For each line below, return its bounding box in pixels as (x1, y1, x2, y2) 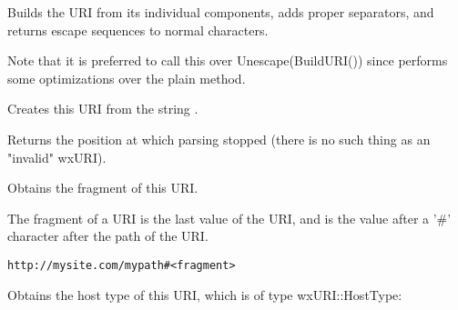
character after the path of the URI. (7, 226, 209, 245)
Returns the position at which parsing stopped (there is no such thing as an (7, 129, 431, 148)
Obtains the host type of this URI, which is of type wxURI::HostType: (7, 285, 402, 304)
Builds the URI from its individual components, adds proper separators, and (7, 3, 434, 21)
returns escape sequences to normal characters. (7, 20, 269, 39)
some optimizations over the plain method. (7, 68, 246, 87)
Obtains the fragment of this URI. (7, 178, 198, 197)
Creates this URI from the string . (7, 99, 198, 118)
